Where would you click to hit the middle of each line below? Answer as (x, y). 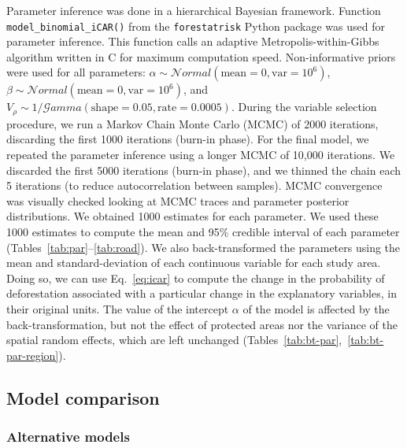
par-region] (33, 355)
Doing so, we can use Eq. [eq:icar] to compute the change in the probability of (196, 278)
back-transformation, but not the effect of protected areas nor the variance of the (202, 324)
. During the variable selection (304, 107)
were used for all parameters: (76, 72)
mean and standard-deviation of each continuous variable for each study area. (194, 263)
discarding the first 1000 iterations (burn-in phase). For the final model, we (188, 139)
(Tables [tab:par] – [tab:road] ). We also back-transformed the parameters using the (203, 247)
